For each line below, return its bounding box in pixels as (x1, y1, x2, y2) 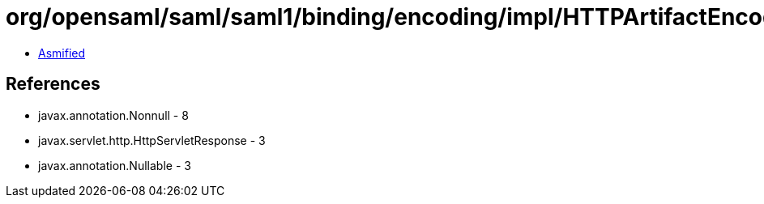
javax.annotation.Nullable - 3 (38, 158, 191, 172)
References (6, 74, 100, 95)
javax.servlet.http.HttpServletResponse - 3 (38, 133, 266, 147)
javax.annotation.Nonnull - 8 (38, 108, 189, 122)
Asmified (38, 45, 86, 60)
